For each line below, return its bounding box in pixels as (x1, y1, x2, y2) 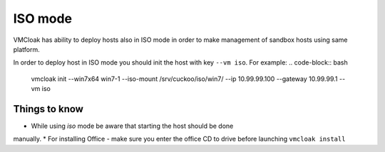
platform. (13, 45, 41, 53)
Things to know (13, 103, 83, 115)
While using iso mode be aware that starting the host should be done (31, 121, 234, 131)
